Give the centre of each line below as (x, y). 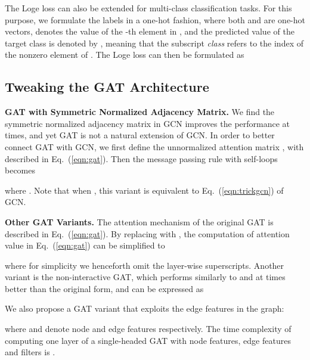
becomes (20, 170)
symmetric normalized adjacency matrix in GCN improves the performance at (148, 123)
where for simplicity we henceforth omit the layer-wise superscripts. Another (145, 265)
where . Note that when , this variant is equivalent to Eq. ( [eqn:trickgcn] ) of (144, 190)
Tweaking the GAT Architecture (107, 87)
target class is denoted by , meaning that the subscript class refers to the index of (154, 43)
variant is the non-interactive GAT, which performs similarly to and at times (145, 277)
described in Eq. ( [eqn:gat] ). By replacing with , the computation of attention (147, 233)
